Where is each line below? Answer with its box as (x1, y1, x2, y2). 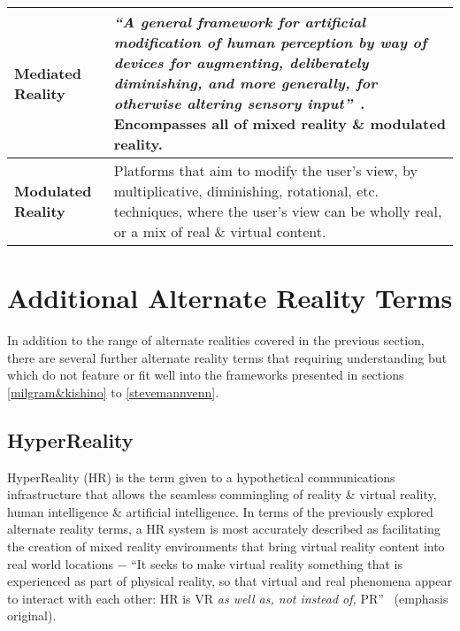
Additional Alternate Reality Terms (7, 280, 453, 316)
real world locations (7, 554, 113, 573)
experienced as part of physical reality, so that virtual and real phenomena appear (7, 572, 452, 590)
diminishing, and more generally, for (113, 73, 378, 93)
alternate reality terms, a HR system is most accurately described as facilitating (7, 519, 441, 538)
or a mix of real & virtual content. (113, 221, 326, 242)
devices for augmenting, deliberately (113, 52, 369, 73)
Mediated (14, 62, 81, 83)
